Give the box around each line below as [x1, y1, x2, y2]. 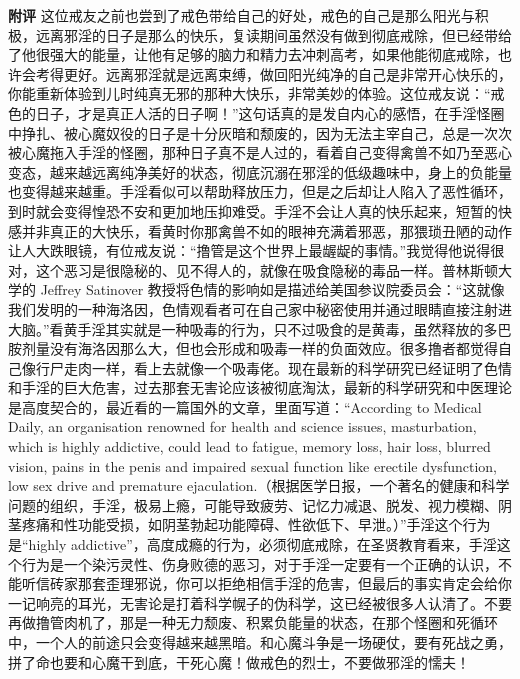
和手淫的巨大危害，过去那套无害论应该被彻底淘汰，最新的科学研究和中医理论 [8, 377, 512, 398]
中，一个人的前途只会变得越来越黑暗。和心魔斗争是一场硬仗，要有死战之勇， [8, 632, 512, 652]
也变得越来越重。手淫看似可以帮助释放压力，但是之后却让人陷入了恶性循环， [8, 181, 512, 202]
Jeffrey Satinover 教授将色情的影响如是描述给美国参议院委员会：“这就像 [40, 279, 505, 300]
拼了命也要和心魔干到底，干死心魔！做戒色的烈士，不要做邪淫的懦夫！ [8, 651, 470, 672]
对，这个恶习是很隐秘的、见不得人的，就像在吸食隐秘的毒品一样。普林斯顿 [8, 259, 498, 280]
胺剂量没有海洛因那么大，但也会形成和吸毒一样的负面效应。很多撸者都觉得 [8, 338, 498, 359]
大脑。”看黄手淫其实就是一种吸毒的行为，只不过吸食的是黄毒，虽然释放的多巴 [8, 318, 512, 339]
